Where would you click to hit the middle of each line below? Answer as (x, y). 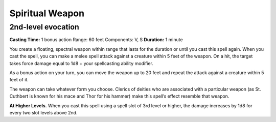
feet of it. (19, 80)
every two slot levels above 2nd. (43, 112)
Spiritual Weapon (47, 13)
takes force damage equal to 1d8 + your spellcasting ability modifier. (81, 63)
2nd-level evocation (44, 27)
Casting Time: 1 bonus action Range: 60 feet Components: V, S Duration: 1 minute (96, 40)
